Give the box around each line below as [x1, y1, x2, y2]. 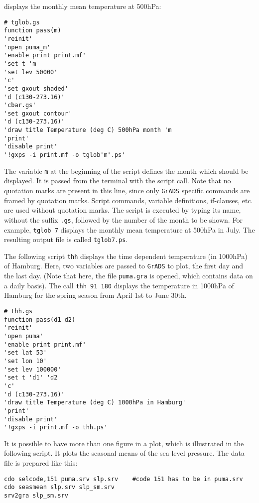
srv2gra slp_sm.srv [4, 492, 68, 499]
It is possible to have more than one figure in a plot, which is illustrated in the [4, 438, 244, 448]
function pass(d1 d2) [4, 316, 76, 323]
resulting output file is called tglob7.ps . [4, 234, 128, 245]
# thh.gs [4, 308, 33, 315]
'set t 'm [4, 60, 36, 67]
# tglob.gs [4, 18, 40, 26]
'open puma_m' [4, 43, 51, 51]
